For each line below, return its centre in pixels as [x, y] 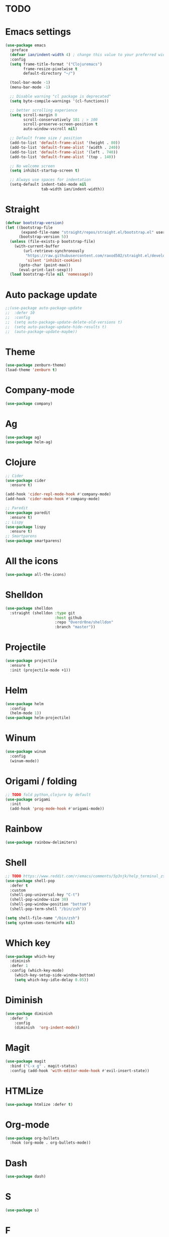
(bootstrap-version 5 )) [44, 237]
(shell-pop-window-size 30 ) [39, 900]
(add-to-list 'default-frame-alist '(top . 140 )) [63, 157]
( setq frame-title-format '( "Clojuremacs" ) [56, 64]
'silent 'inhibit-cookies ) [54, 260]
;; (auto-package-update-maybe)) [41, 332]
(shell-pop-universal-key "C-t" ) [45, 895]
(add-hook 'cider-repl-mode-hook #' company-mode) [58, 494]
